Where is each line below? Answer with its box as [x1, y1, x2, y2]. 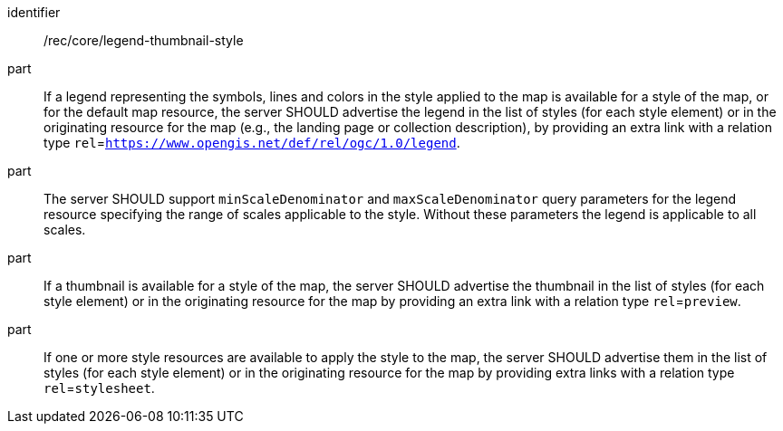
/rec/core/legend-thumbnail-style [43, 33, 244, 48]
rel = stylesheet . [43, 380, 155, 396]
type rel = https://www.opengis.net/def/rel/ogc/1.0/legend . [43, 135, 460, 150]
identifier [7, 5, 61, 20]
